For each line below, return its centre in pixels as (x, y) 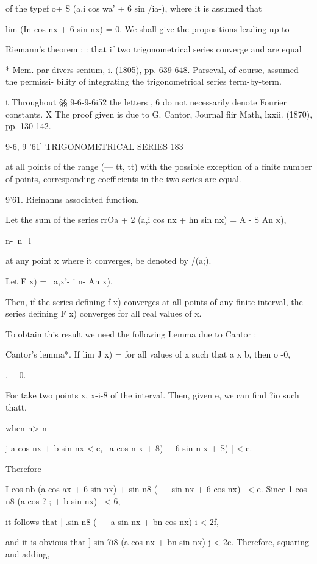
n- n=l (19, 240)
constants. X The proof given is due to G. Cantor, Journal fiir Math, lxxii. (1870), (159, 114)
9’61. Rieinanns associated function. (73, 199)
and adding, (28, 553)
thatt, (16, 407)
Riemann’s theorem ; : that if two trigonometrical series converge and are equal (154, 49)
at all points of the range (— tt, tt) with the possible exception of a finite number (159, 167)
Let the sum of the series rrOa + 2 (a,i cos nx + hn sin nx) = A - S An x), (146, 220)
